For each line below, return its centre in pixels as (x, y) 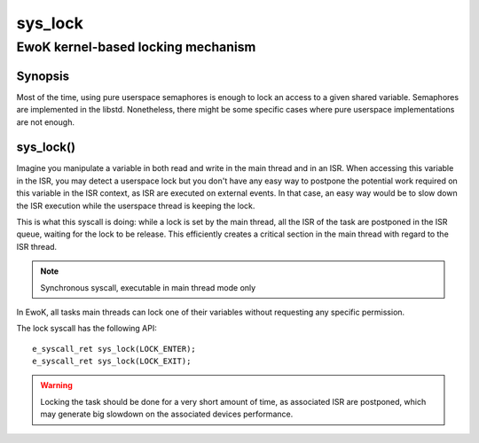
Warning (56, 385)
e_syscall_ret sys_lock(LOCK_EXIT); (112, 361)
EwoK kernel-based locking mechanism (136, 47)
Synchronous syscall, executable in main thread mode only (148, 287)
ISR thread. (37, 246)
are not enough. (46, 122)
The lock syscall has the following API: (86, 329)
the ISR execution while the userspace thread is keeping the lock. (136, 206)
